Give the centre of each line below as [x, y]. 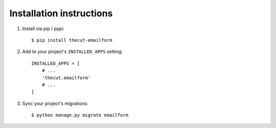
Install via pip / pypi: [43, 29]
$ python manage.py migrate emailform [80, 115]
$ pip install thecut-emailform [72, 40]
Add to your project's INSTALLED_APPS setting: [72, 52]
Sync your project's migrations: [55, 103]
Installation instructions [61, 13]
